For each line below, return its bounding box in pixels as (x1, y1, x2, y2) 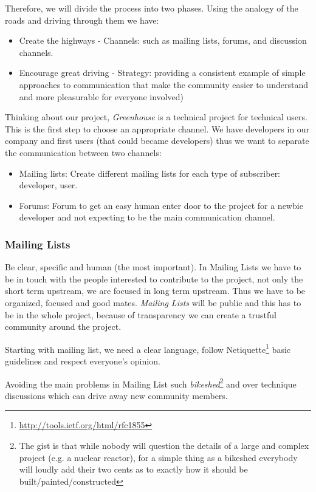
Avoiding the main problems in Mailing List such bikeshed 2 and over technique (5, 375, 297, 390)
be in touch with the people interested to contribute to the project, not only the (5, 272, 303, 285)
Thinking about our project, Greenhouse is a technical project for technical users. (5, 111, 307, 123)
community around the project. (5, 320, 122, 333)
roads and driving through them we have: (5, 13, 159, 26)
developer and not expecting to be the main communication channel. (19, 211, 275, 224)
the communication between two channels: (5, 146, 162, 159)
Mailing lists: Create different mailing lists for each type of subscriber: (19, 166, 281, 179)
